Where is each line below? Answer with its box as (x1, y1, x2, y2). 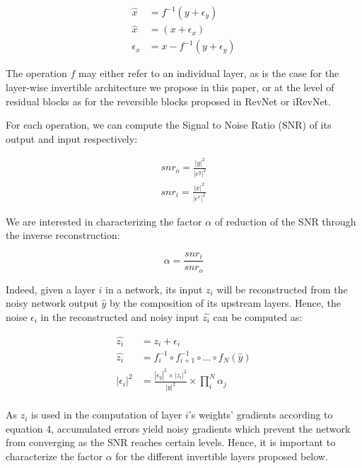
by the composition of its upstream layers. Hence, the (110, 296, 341, 310)
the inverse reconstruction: (6, 228, 120, 242)
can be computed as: (213, 309, 303, 324)
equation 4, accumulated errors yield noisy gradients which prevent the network (6, 421, 351, 435)
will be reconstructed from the (216, 281, 348, 296)
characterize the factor (6, 448, 103, 463)
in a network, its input (105, 281, 203, 296)
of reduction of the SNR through (214, 213, 356, 228)
